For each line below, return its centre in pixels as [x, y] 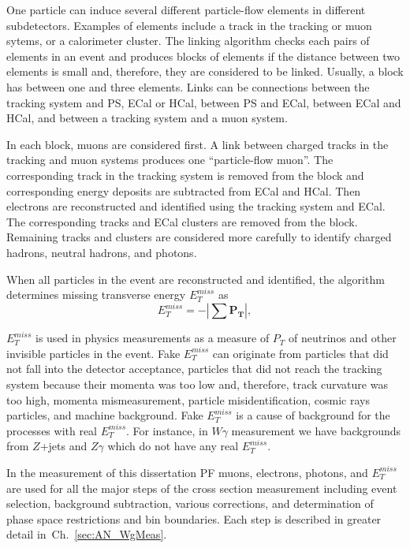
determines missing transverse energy [96, 295]
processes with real [52, 430]
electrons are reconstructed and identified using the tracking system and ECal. [196, 206]
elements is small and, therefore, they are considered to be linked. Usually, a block [205, 71]
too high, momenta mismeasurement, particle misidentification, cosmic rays [188, 399]
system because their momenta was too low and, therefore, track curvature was [197, 384]
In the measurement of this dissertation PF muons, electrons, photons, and [187, 472]
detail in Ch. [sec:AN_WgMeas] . [87, 534]
